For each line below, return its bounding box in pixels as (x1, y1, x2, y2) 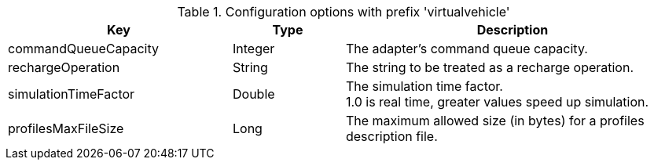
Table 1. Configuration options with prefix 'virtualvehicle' (177, 4, 510, 20)
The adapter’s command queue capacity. (345, 41, 588, 56)
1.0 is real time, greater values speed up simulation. (345, 94, 649, 110)
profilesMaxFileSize (8, 121, 124, 136)
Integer (232, 41, 275, 56)
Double (232, 86, 275, 102)
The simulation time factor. (345, 78, 503, 94)
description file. (345, 128, 438, 144)
